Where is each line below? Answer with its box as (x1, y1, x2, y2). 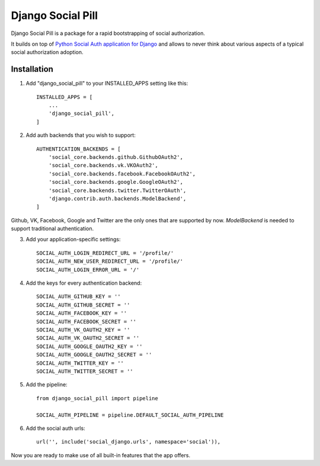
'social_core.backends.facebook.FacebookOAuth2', (48, 170, 196, 177)
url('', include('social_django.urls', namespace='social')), (36, 439, 221, 445)
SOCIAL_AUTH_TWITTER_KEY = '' (36, 359, 124, 366)
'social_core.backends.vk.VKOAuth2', (48, 162, 158, 169)
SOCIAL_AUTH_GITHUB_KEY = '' (36, 293, 121, 300)
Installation (11, 64, 53, 74)
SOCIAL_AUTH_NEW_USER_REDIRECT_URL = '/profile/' (36, 258, 184, 265)
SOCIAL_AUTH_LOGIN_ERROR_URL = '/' (36, 266, 140, 273)
